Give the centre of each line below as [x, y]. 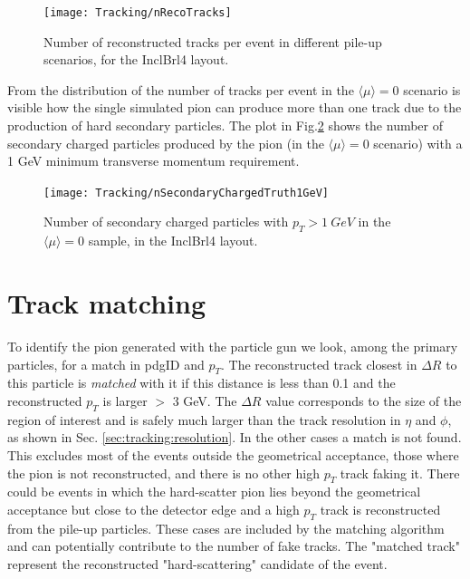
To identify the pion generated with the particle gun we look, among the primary [233, 346]
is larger [125, 400]
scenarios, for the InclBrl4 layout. [136, 59]
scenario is [432, 89]
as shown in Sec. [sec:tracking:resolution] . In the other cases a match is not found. [235, 437]
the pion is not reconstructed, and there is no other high [163, 473]
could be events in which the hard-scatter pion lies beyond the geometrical [214, 492]
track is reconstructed [380, 509]
